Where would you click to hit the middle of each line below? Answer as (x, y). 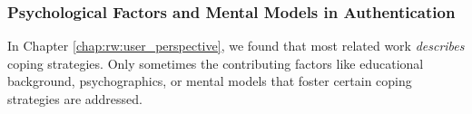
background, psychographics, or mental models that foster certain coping (210, 81)
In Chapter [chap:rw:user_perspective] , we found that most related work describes (236, 46)
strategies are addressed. (75, 99)
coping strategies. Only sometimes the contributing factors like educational (216, 63)
